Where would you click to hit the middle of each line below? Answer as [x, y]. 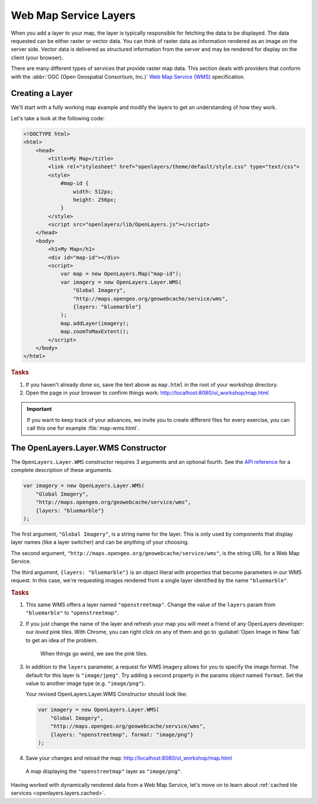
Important [39, 409]
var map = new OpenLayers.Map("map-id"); [121, 274]
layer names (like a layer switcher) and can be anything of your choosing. [100, 542]
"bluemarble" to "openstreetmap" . [72, 613]
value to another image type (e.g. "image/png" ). [85, 683]
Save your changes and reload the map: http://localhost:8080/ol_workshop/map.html [129, 758]
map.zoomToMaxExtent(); [95, 332]
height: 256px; [95, 200]
